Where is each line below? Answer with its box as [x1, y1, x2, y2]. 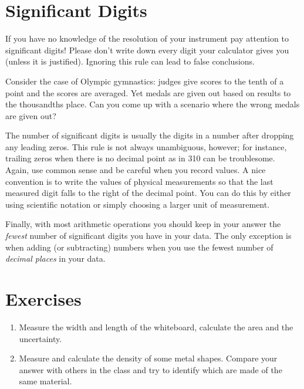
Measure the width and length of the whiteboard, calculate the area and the [19, 320, 293, 333]
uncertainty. [19, 332, 62, 344]
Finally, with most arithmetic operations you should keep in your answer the [5, 218, 281, 230]
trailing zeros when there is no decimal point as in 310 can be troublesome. [5, 152, 275, 164]
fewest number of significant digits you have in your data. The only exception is [5, 229, 292, 242]
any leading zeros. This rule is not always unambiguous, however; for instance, [5, 140, 287, 153]
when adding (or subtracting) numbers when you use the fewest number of [5, 241, 273, 253]
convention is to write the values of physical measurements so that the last [5, 175, 273, 187]
